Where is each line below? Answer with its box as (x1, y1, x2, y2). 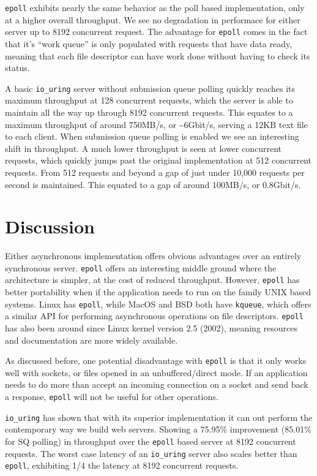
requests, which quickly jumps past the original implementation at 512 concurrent (5, 154, 311, 167)
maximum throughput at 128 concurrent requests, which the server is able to (5, 94, 293, 107)
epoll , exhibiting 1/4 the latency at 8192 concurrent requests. (5, 459, 239, 472)
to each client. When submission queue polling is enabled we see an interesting (5, 130, 299, 143)
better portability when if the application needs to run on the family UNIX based (5, 285, 311, 298)
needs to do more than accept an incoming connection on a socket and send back (5, 378, 308, 391)
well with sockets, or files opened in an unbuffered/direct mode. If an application (5, 366, 308, 379)
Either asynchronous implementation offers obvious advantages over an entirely (5, 249, 302, 262)
